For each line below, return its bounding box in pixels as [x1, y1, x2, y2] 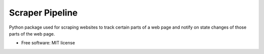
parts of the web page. [9, 31, 55, 36]
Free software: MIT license [21, 40, 75, 46]
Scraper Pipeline [9, 7, 78, 18]
